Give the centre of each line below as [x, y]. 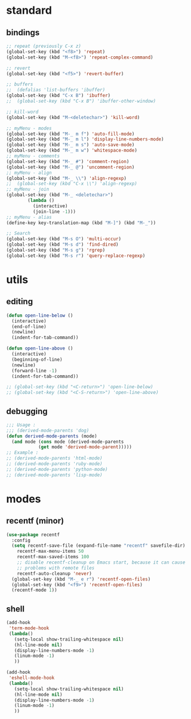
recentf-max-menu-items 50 [50, 551]
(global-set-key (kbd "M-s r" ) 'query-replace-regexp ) [76, 256]
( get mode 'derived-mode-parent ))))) [85, 447]
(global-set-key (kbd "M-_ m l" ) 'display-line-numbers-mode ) [85, 139]
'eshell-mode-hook [32, 678]
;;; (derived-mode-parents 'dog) [48, 430]
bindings [23, 33]
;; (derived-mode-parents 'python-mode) [57, 469]
